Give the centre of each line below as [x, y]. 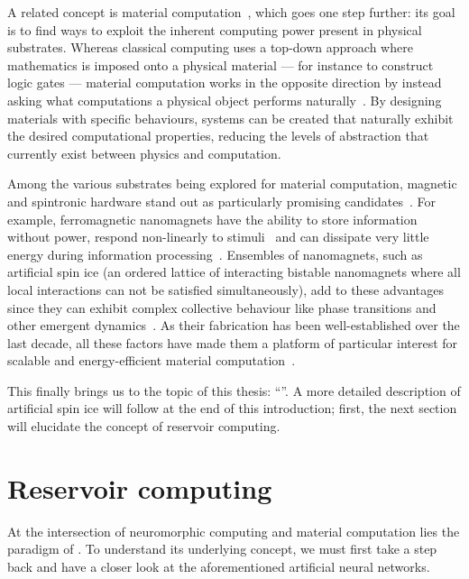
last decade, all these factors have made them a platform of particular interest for [233, 342]
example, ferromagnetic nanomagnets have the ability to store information [212, 219]
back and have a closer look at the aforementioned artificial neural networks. [219, 566]
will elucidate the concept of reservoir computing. [144, 426]
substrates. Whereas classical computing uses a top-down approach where [210, 47]
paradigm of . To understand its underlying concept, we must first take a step [222, 549]
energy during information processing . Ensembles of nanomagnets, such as [215, 254]
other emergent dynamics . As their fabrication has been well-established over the [234, 325]
